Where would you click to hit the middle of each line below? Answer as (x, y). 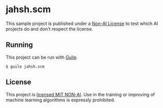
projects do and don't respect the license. (50, 29)
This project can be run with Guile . (42, 57)
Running (20, 45)
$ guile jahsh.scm (25, 66)
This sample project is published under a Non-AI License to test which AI (82, 23)
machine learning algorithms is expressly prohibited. (61, 100)
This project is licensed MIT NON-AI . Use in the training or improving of (80, 94)
